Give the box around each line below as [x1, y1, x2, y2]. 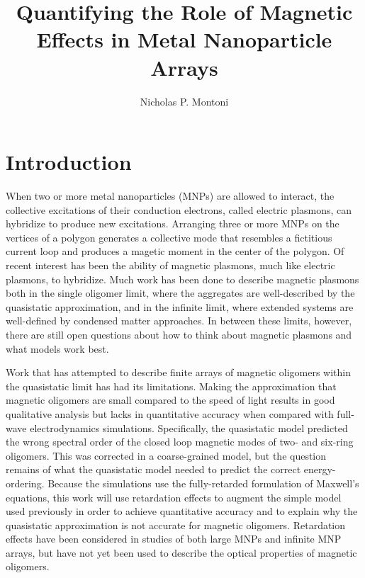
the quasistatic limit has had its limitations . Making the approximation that [6, 378, 337, 393]
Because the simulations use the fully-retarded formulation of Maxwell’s [47, 475, 359, 490]
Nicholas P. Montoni [140, 93, 229, 108]
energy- [303, 462, 336, 477]
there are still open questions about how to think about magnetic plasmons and [6, 327, 352, 341]
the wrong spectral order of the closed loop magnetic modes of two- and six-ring [6, 434, 354, 449]
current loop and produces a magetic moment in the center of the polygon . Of [6, 244, 344, 259]
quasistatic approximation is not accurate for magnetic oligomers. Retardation [6, 517, 346, 532]
